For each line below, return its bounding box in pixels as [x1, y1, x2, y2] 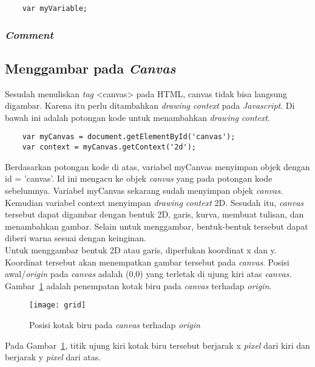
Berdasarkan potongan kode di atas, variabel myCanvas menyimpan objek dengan [5, 160, 310, 173]
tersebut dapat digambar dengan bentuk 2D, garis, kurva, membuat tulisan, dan [5, 208, 304, 221]
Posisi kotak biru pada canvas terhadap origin [29, 318, 200, 331]
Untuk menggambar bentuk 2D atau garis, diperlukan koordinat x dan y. [5, 243, 277, 256]
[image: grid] [29, 301, 86, 310]
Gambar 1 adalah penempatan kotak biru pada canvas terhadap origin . [5, 279, 272, 292]
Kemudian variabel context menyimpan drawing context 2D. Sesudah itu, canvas [5, 196, 304, 208]
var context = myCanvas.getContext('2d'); [22, 143, 196, 152]
